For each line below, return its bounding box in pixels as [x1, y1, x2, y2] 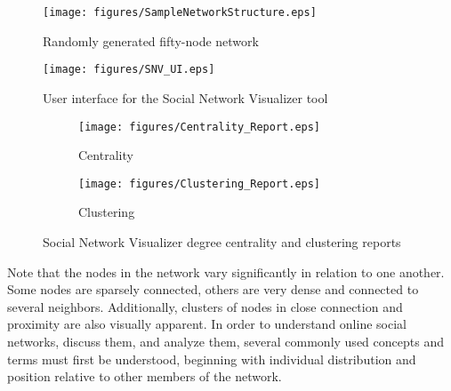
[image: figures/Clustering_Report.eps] [78, 177, 321, 190]
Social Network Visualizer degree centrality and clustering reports [43, 233, 401, 251]
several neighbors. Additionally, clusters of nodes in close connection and [7, 297, 403, 315]
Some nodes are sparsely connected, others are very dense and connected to [7, 280, 419, 299]
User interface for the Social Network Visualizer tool [43, 88, 328, 107]
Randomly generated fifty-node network [43, 31, 259, 50]
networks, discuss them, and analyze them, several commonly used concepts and [7, 331, 444, 350]
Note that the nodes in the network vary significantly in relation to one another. [7, 262, 445, 281]
